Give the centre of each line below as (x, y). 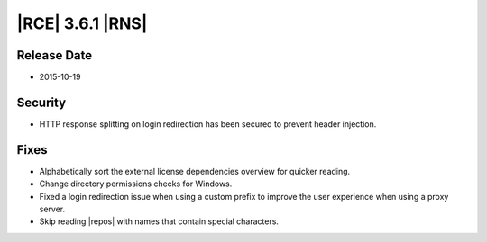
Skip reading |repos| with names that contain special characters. (159, 221)
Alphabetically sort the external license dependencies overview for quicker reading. (195, 171)
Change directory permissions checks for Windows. (136, 184)
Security (41, 102)
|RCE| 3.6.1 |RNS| (82, 23)
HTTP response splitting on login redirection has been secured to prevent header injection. (208, 124)
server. (52, 209)
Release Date (55, 55)
